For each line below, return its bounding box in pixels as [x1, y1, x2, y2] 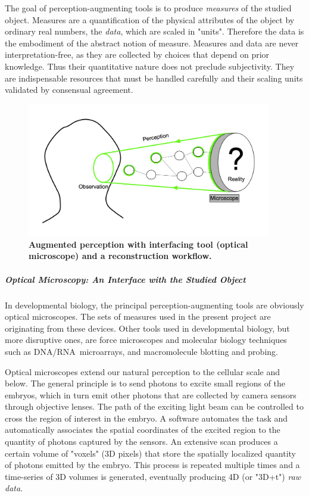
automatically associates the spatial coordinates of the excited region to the [5, 423, 280, 436]
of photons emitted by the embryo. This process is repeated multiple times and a [5, 458, 300, 471]
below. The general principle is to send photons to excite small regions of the [5, 377, 286, 389]
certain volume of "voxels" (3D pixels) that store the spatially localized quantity [5, 447, 296, 459]
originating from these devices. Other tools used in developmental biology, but [5, 322, 290, 334]
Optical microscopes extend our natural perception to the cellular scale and [5, 365, 280, 378]
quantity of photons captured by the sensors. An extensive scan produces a [5, 435, 278, 448]
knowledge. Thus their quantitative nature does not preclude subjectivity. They [5, 60, 295, 72]
